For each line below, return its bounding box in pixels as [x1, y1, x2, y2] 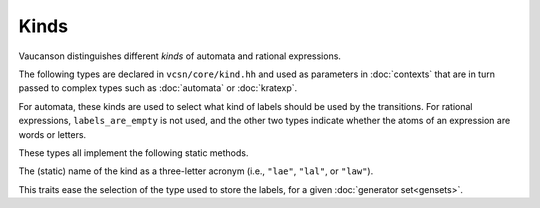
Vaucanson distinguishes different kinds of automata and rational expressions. [18, 50, 342, 62]
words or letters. [18, 128, 87, 140]
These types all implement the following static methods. [18, 146, 249, 159]
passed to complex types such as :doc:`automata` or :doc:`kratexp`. [18, 82, 298, 94]
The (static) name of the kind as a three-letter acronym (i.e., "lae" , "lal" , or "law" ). [18, 165, 374, 177]
